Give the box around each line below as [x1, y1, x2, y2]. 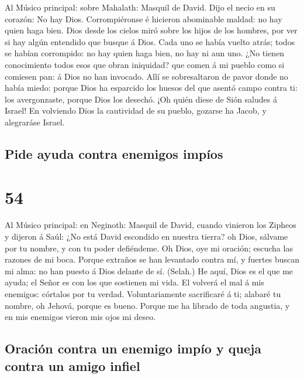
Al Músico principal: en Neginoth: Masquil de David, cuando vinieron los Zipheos [5, 219, 296, 231]
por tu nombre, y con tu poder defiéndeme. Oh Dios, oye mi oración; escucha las [5, 241, 293, 254]
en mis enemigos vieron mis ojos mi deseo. [5, 311, 156, 323]
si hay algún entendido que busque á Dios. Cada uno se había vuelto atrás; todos [5, 35, 295, 47]
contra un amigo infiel [5, 356, 140, 374]
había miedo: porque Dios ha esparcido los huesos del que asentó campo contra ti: [5, 81, 298, 94]
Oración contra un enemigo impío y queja [5, 339, 262, 357]
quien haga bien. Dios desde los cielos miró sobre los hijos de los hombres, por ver [5, 24, 298, 36]
